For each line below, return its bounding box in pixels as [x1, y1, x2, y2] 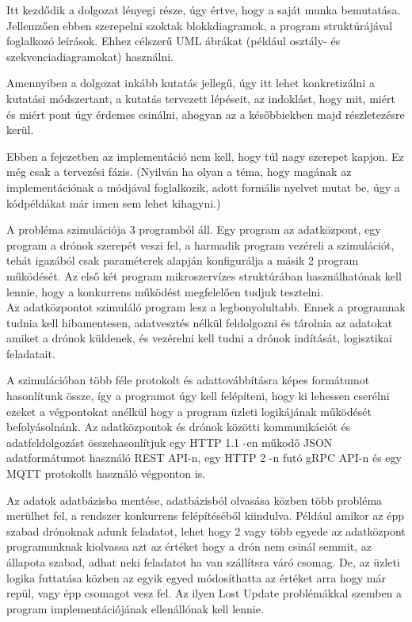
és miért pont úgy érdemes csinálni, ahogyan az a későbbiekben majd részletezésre [6, 105, 405, 122]
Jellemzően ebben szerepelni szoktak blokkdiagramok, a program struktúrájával [6, 17, 393, 33]
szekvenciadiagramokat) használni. [6, 48, 174, 64]
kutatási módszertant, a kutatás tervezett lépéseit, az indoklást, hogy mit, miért [6, 90, 395, 106]
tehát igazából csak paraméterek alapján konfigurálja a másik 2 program [6, 252, 359, 269]
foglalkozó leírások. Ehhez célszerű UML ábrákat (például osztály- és [6, 32, 341, 49]
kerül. [6, 121, 34, 138]
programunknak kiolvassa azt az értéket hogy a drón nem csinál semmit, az [6, 538, 372, 555]
